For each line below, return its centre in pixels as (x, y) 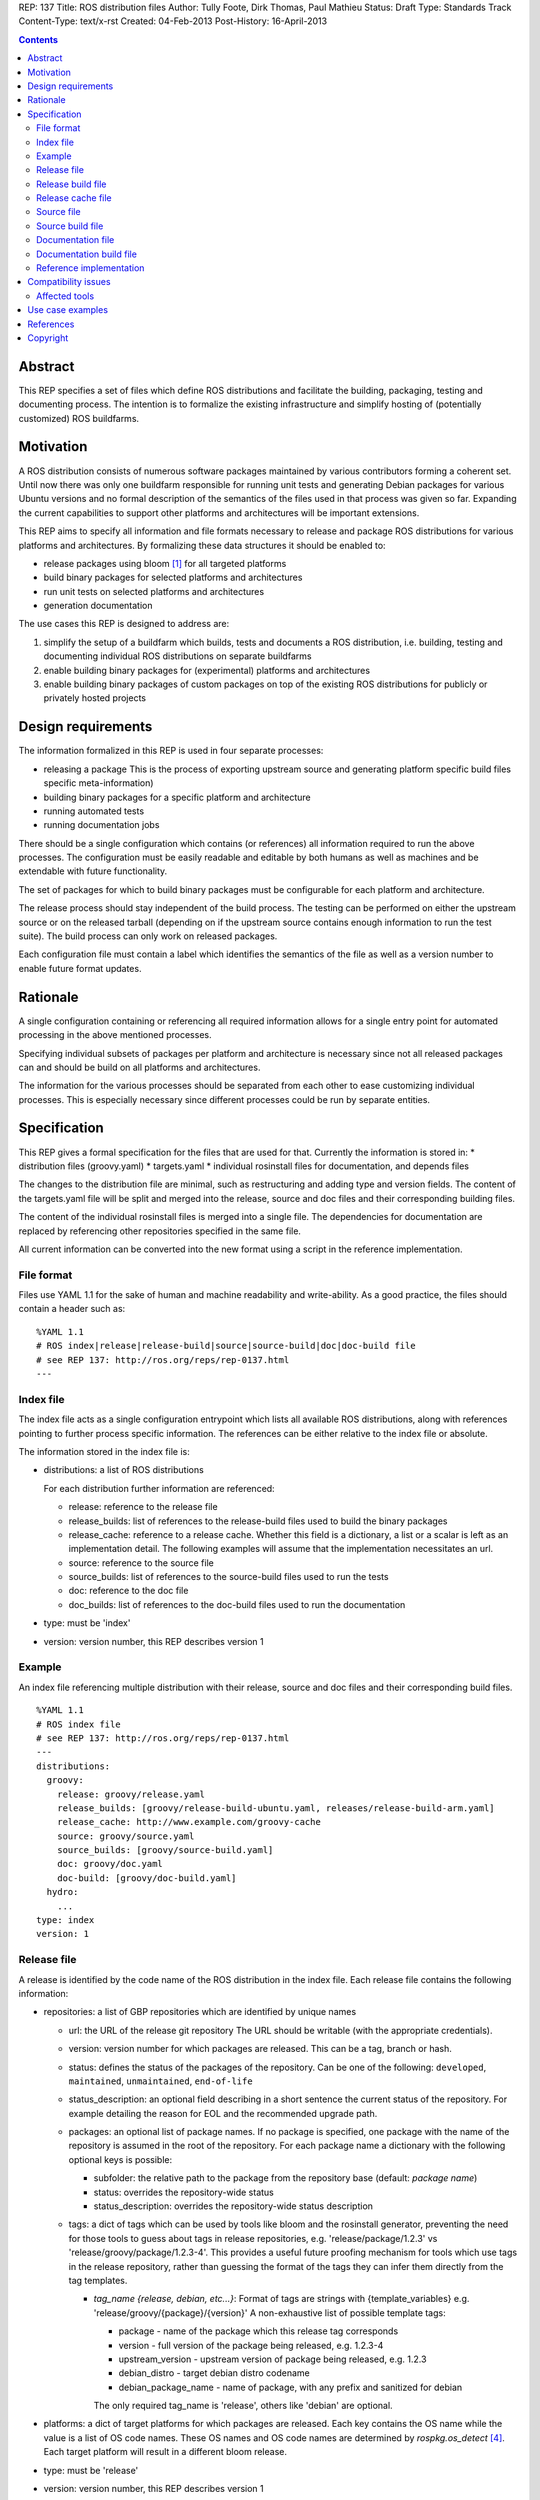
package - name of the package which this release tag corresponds (258, 2331)
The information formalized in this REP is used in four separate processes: (171, 751)
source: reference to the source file (141, 1562)
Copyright (48, 337)
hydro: (62, 1892)
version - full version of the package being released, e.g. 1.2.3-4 (251, 2345)
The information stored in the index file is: (104, 1451)
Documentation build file (86, 254)
